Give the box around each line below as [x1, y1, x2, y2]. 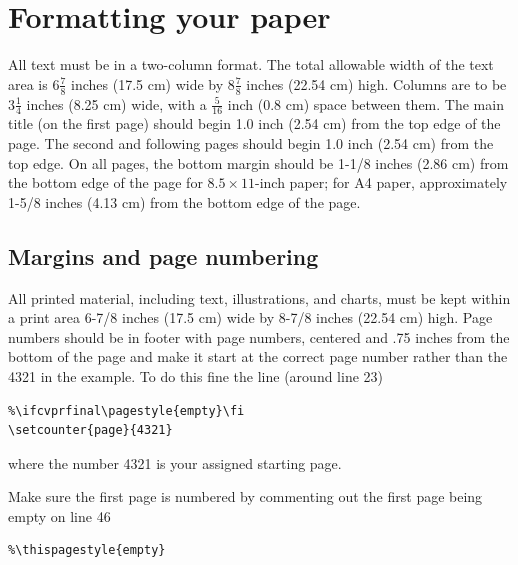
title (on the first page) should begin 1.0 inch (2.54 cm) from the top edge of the [8, 113, 501, 134]
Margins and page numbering [8, 240, 319, 271]
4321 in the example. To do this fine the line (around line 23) [8, 365, 384, 386]
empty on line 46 [8, 505, 111, 526]
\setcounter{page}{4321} [8, 423, 173, 438]
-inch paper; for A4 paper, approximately [255, 172, 508, 193]
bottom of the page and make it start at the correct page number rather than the [8, 346, 508, 367]
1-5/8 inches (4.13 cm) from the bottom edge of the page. [8, 191, 361, 212]
